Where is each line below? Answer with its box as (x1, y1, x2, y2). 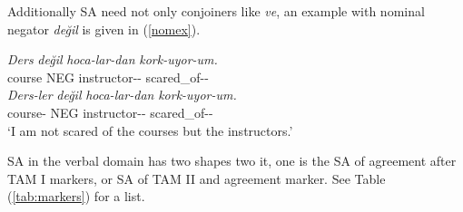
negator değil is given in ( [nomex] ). (7, 19, 201, 38)
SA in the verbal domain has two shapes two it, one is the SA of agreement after (7, 151, 457, 170)
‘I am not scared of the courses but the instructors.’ (7, 120, 293, 140)
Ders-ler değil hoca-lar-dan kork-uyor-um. (7, 85, 237, 104)
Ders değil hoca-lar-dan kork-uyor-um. (7, 50, 218, 69)
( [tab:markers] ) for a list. (7, 187, 145, 206)
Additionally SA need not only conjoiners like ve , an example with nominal (7, 2, 425, 20)
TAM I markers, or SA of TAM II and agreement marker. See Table (7, 169, 386, 188)
